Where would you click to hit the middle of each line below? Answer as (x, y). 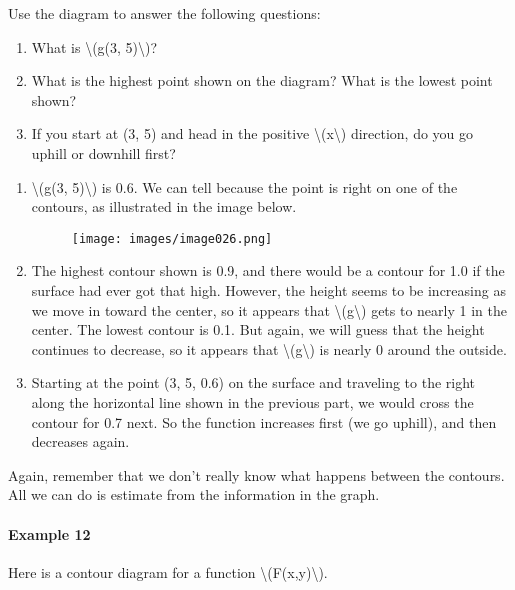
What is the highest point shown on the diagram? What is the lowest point (262, 80)
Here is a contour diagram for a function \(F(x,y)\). (168, 571)
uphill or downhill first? (103, 152)
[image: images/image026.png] (172, 238)
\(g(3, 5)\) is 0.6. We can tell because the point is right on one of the (244, 186)
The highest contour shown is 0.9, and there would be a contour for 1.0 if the (268, 270)
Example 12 (49, 533)
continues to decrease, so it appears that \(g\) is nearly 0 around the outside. (269, 348)
